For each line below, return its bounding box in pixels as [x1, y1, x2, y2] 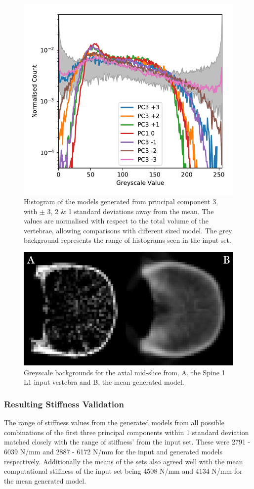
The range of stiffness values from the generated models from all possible [4, 417, 224, 428]
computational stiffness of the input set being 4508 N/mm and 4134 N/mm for [4, 466, 243, 476]
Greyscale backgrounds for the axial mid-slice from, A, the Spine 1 [24, 367, 225, 377]
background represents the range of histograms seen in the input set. [24, 235, 231, 245]
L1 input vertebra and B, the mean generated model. [24, 377, 184, 387]
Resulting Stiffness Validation [4, 398, 124, 410]
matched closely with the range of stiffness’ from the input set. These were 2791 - [4, 437, 251, 447]
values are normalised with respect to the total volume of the [24, 216, 209, 226]
